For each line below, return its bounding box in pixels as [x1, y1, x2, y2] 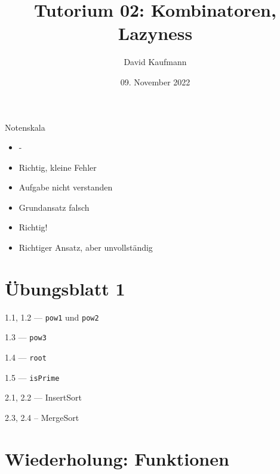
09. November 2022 [120, 75, 190, 88]
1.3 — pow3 [5, 331, 47, 343]
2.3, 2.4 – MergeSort [5, 411, 79, 423]
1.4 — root [5, 351, 47, 364]
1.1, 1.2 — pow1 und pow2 [5, 310, 99, 323]
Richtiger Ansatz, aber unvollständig [19, 241, 153, 254]
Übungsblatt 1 [5, 276, 125, 300]
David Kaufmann [124, 56, 187, 68]
